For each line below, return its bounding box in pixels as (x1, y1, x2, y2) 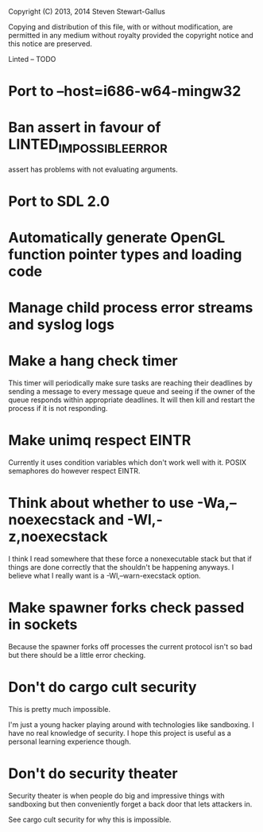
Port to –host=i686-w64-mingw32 (8, 83, 242, 100)
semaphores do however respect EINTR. (8, 466, 141, 476)
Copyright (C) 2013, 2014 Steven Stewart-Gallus (8, 7, 165, 16)
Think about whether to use (8, 494, 195, 512)
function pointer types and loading (8, 246, 242, 264)
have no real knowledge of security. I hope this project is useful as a (8, 728, 232, 737)
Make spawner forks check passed (8, 599, 245, 617)
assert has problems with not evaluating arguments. (8, 164, 178, 174)
